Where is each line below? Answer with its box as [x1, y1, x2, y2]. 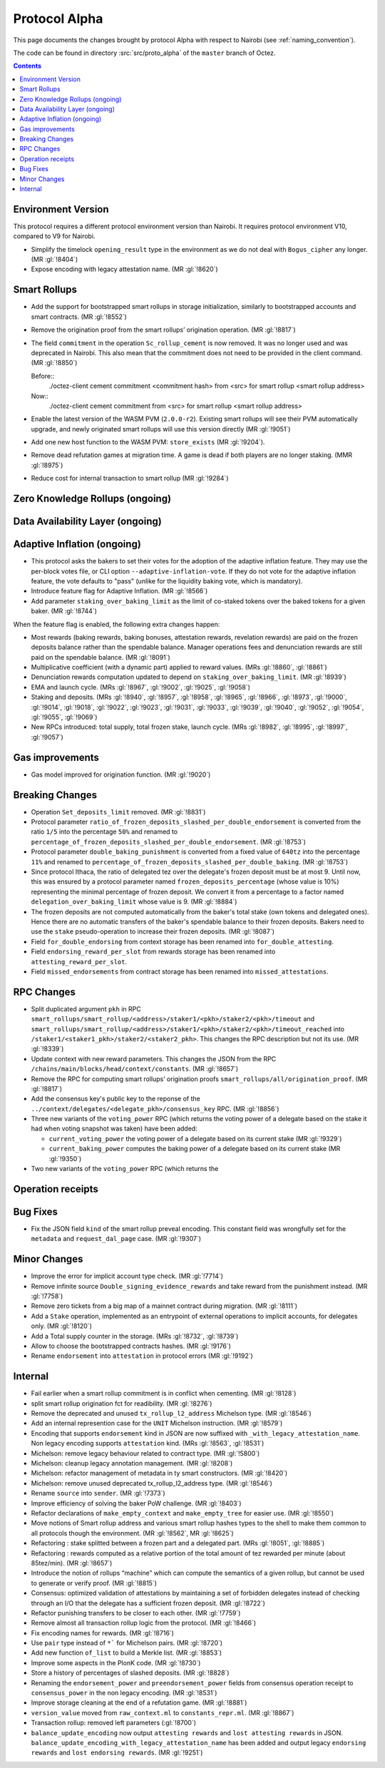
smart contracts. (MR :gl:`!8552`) [31, 312, 128, 321]
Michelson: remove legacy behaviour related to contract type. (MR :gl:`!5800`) [31, 1448, 260, 1458]
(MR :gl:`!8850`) [31, 359, 78, 367]
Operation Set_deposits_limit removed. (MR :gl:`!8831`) [31, 807, 206, 816]
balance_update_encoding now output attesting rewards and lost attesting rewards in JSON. [31, 1728, 344, 1737]
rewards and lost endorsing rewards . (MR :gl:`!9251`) [31, 1748, 203, 1757]
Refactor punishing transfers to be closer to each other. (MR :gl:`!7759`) [31, 1608, 241, 1617]
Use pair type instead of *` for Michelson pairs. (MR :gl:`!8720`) [31, 1639, 223, 1647]
